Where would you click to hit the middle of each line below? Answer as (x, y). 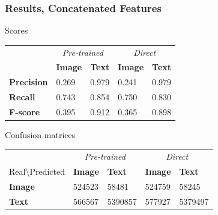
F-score (25, 111)
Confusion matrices (40, 135)
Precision (29, 82)
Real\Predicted (37, 171)
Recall (22, 97)
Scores (17, 30)
